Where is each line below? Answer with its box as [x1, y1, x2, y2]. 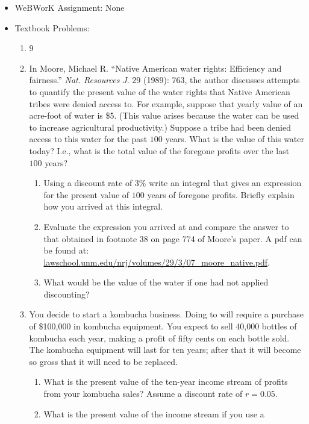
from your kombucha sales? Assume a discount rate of [43, 387, 243, 400]
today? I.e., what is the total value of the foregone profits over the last [29, 144, 290, 157]
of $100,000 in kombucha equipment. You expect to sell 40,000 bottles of [29, 320, 297, 332]
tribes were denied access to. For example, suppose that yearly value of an [29, 97, 303, 110]
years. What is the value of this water [165, 132, 304, 145]
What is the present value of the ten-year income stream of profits [43, 375, 288, 388]
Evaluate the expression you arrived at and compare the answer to [43, 220, 289, 232]
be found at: [43, 244, 89, 257]
